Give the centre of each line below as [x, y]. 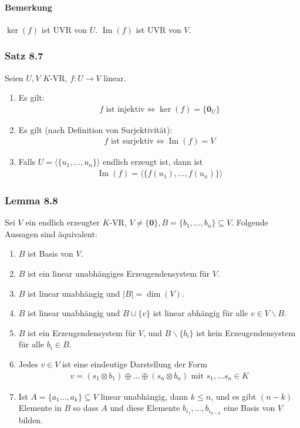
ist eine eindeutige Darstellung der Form [135, 364]
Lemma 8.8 [31, 200]
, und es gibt [234, 396]
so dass [86, 408]
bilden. [31, 420]
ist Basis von [50, 253]
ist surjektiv [132, 142]
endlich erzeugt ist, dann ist [153, 162]
